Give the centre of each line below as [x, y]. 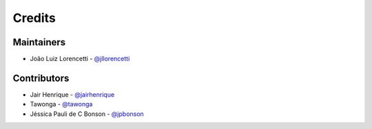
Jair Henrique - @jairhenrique [72, 94]
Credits [34, 18]
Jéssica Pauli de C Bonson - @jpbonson [87, 114]
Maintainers [39, 42]
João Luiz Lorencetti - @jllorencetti [80, 59]
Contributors [41, 78]
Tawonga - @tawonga [61, 104]
